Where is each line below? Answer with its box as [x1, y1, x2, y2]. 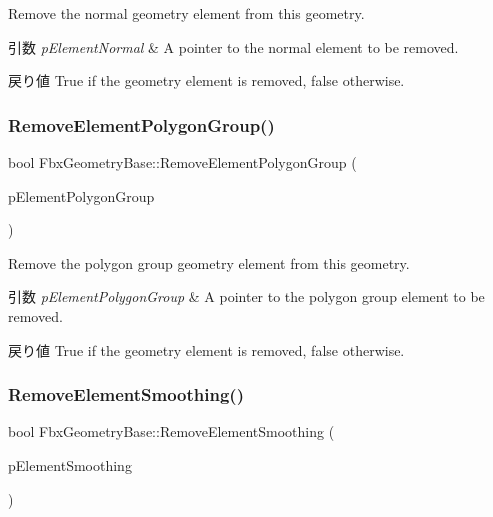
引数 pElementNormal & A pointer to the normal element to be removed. [8, 36, 459, 57]
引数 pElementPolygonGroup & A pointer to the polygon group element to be [8, 286, 485, 307]
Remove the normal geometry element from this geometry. [8, 3, 365, 23]
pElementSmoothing [8, 454, 132, 475]
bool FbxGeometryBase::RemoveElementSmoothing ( [8, 421, 335, 442]
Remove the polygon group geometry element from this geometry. [8, 252, 410, 273]
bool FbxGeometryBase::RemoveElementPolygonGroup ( [8, 152, 357, 172]
